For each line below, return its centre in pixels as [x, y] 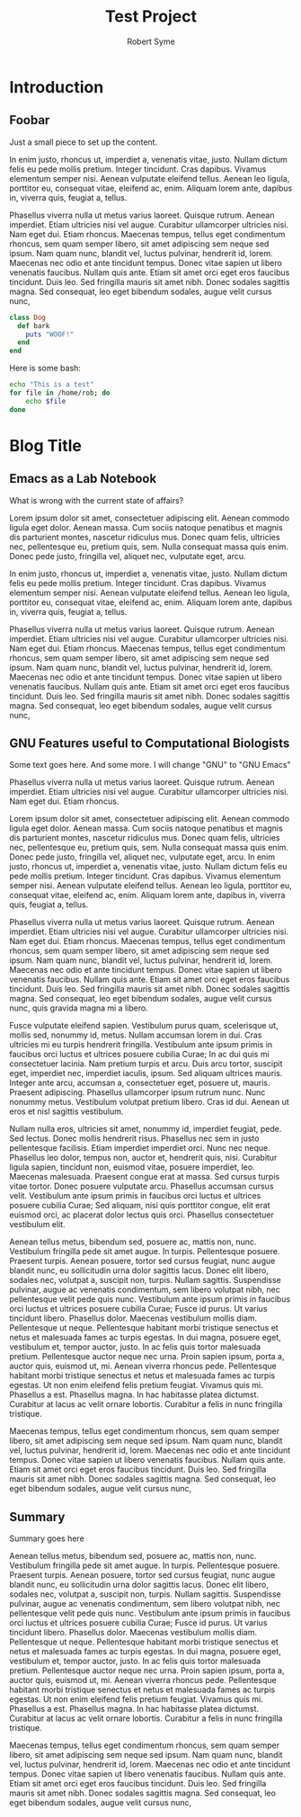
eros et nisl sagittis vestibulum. [66, 1111]
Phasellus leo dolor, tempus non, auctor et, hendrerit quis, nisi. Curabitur [143, 1158]
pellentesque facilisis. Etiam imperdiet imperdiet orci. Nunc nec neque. [140, 1148]
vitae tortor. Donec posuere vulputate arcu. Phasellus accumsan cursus [142, 1186]
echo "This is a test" [52, 385]
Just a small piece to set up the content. [84, 142]
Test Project [151, 17]
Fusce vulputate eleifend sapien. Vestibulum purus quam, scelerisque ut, [144, 1026]
